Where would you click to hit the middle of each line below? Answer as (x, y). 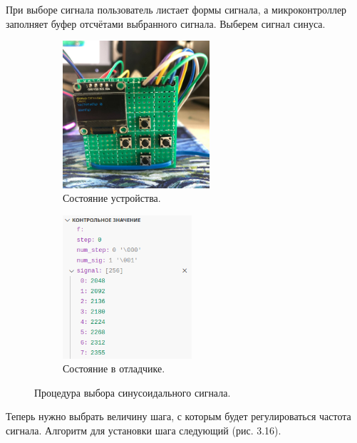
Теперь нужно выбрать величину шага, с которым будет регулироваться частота (178, 416)
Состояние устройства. (112, 198)
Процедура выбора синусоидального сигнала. (133, 392)
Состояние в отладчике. (114, 368)
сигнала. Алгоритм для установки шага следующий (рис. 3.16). (144, 431)
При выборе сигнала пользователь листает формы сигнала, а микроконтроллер (176, 9)
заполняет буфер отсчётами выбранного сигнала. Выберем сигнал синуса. (166, 23)
